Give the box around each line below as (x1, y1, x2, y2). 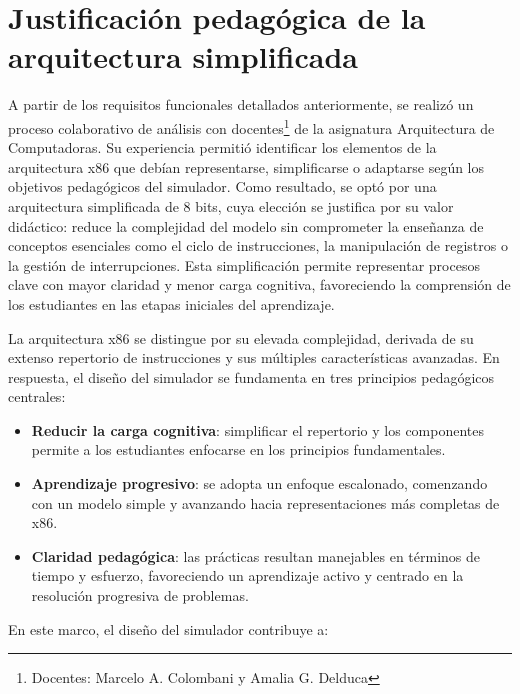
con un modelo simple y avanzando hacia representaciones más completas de (31, 492, 500, 513)
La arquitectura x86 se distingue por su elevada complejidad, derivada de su (8, 327, 474, 348)
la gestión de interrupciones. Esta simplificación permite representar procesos (8, 254, 480, 275)
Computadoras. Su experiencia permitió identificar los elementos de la (8, 137, 437, 158)
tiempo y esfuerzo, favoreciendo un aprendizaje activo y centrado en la (31, 565, 464, 586)
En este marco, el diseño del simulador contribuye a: (8, 618, 329, 639)
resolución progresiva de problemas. (31, 585, 249, 606)
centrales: (8, 386, 66, 407)
